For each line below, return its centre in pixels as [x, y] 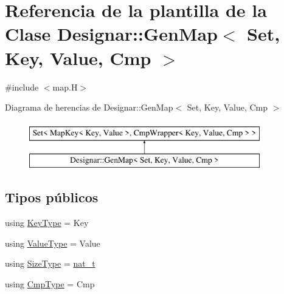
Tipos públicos [52, 197]
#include [22, 87]
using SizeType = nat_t [50, 263]
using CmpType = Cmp [50, 283]
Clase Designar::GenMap [112, 34]
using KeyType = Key [47, 223]
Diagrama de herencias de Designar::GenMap [89, 107]
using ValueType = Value [53, 243]
